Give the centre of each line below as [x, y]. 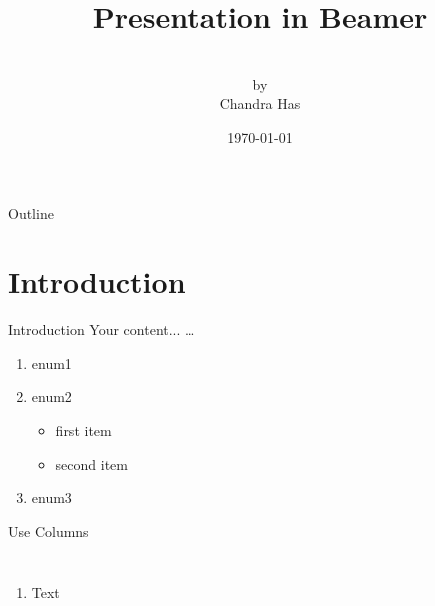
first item [83, 430]
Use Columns [48, 530]
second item [91, 463]
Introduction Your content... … [101, 329]
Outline [31, 212]
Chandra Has [260, 103]
